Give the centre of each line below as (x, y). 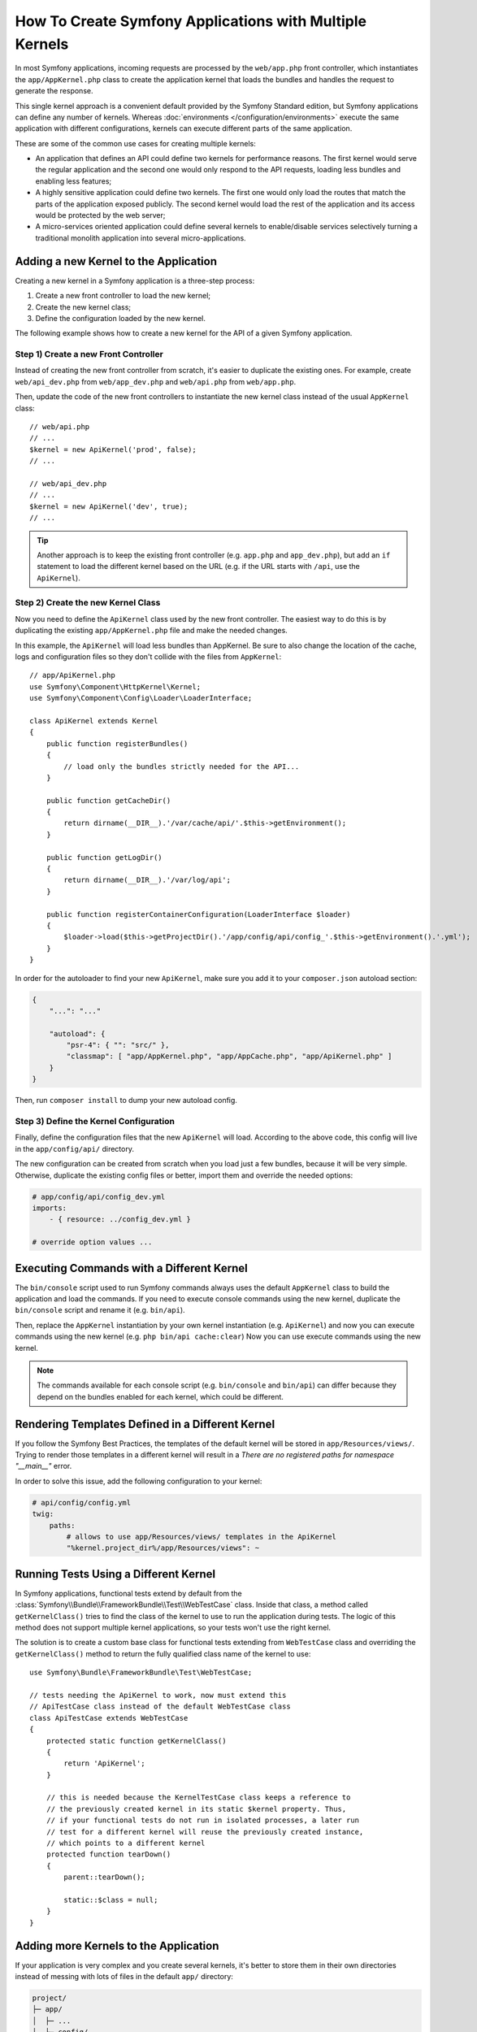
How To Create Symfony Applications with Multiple (191, 21)
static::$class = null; (111, 1900)
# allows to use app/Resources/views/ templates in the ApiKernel (202, 1537)
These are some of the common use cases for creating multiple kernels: (135, 143)
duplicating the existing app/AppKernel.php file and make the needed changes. (151, 631)
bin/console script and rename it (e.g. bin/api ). (100, 1310)
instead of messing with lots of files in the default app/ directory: (124, 1977)
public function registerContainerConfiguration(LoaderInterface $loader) (198, 914)
